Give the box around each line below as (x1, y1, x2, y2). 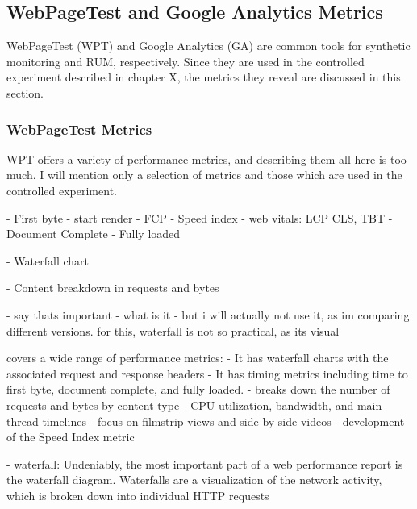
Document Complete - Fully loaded (6, 225, 181, 242)
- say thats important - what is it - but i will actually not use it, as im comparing (6, 306, 410, 323)
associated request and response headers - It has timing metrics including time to (6, 365, 408, 382)
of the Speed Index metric (6, 428, 135, 445)
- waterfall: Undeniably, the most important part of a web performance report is (6, 455, 403, 472)
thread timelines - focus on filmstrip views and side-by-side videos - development (6, 412, 405, 429)
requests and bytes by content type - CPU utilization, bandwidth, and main (6, 396, 382, 413)
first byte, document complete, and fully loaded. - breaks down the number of (6, 381, 390, 398)
